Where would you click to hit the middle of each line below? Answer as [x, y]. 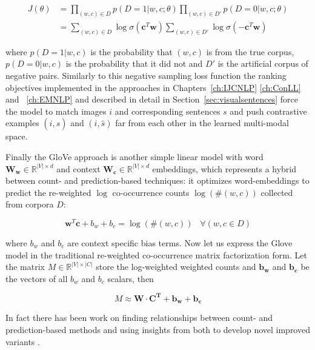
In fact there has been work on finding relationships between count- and [139, 318]
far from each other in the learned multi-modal [202, 123]
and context [78, 168]
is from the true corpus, [250, 51]
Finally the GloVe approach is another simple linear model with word [134, 156]
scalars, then [131, 278]
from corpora [30, 204]
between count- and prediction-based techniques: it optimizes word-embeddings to [157, 180]
